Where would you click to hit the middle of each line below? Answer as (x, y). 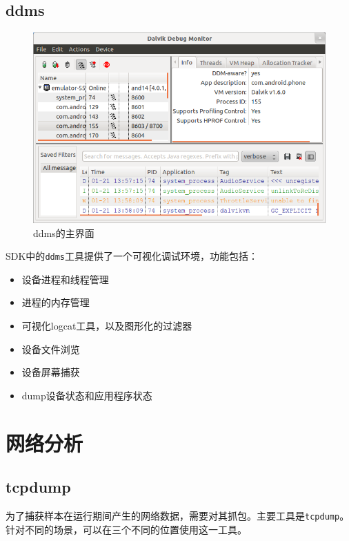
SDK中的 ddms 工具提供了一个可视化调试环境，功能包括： (132, 256)
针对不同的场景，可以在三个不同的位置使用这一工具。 (126, 529)
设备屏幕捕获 (51, 372)
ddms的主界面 (64, 232)
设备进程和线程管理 (65, 279)
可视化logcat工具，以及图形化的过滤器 (107, 325)
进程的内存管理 (56, 302)
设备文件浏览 (51, 349)
